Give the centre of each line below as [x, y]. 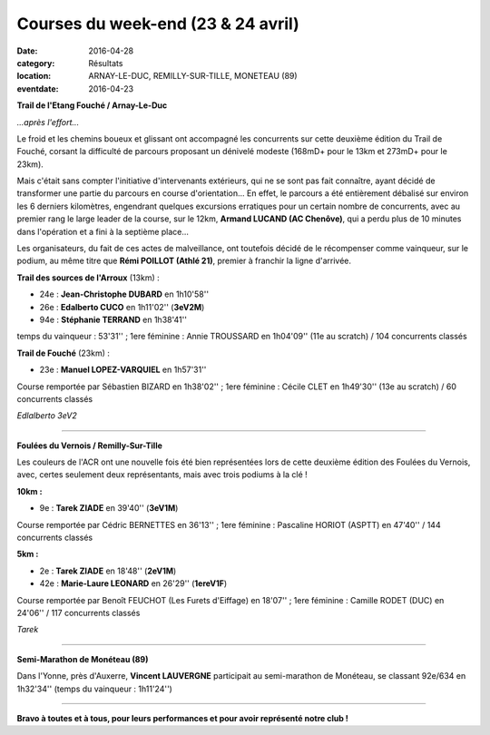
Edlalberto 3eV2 [47, 416]
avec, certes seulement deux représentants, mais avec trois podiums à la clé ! [162, 475]
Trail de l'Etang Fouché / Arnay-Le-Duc [92, 105]
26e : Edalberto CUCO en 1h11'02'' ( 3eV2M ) [122, 307]
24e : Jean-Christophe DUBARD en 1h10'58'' [124, 294]
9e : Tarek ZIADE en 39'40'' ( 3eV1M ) [109, 508]
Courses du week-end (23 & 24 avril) [158, 24]
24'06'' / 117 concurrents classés [78, 613]
